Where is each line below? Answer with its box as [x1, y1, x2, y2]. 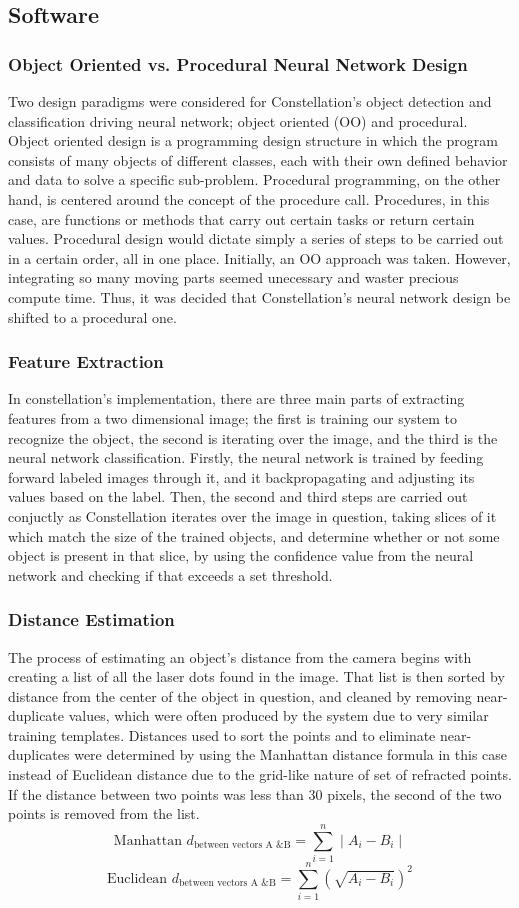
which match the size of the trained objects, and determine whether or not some [8, 525, 500, 546]
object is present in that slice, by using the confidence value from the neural [8, 545, 474, 566]
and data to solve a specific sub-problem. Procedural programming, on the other [8, 169, 501, 190]
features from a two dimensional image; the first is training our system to [8, 407, 458, 428]
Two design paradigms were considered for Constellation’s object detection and [8, 91, 492, 111]
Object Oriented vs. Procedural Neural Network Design [8, 51, 468, 76]
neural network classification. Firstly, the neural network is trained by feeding [8, 447, 484, 468]
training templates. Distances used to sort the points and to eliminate [8, 724, 436, 745]
